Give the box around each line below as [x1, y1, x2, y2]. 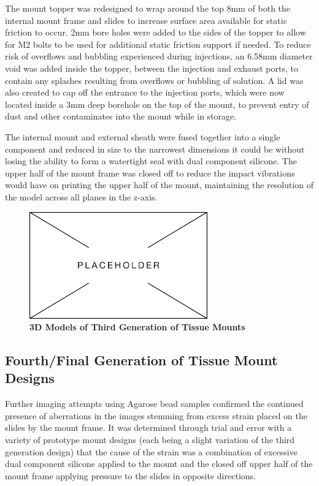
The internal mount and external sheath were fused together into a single [5, 130, 280, 143]
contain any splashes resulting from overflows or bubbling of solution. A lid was [5, 74, 304, 86]
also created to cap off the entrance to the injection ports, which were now [5, 86, 285, 99]
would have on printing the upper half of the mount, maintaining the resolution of [5, 178, 314, 191]
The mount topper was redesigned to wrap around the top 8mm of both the [5, 2, 291, 14]
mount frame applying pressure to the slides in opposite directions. [5, 469, 256, 482]
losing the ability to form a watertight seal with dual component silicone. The [5, 154, 297, 167]
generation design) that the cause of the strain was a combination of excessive [5, 445, 298, 458]
